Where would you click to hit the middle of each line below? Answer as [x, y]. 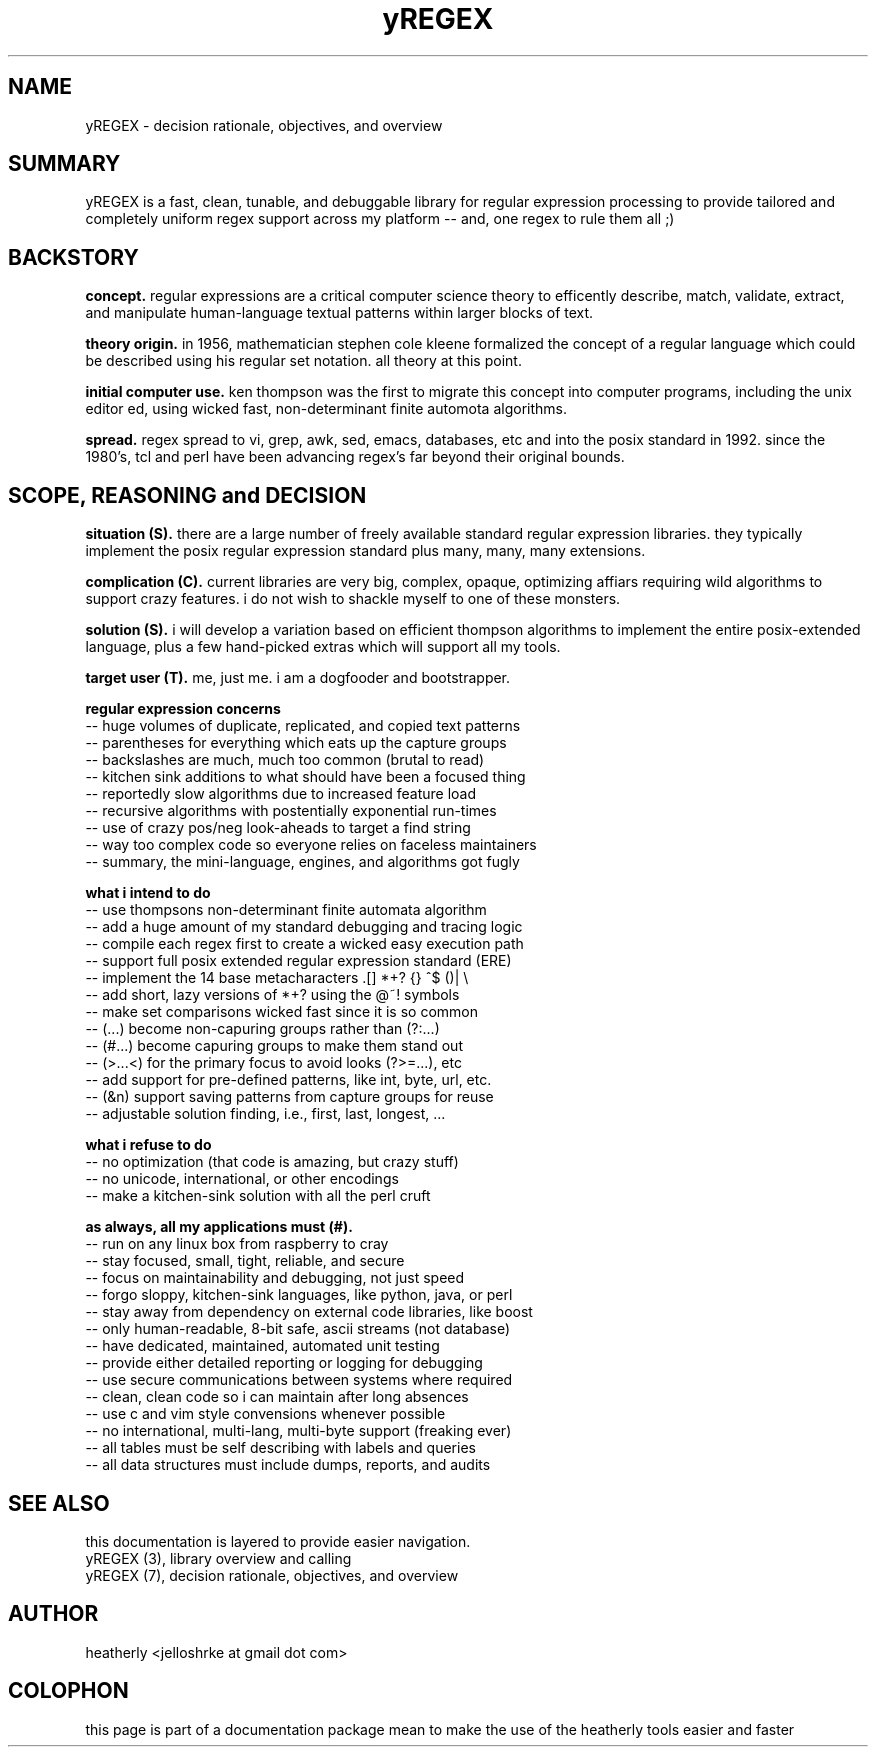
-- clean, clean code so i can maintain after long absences [277, 1397]
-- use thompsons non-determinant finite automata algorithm [286, 910]
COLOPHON [68, 1691]
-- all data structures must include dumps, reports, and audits [288, 1465]
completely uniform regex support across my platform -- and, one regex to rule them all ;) [380, 219]
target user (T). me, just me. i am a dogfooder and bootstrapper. [298, 678]
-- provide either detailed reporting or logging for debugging [284, 1363]
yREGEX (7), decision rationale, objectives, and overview [272, 1575]
